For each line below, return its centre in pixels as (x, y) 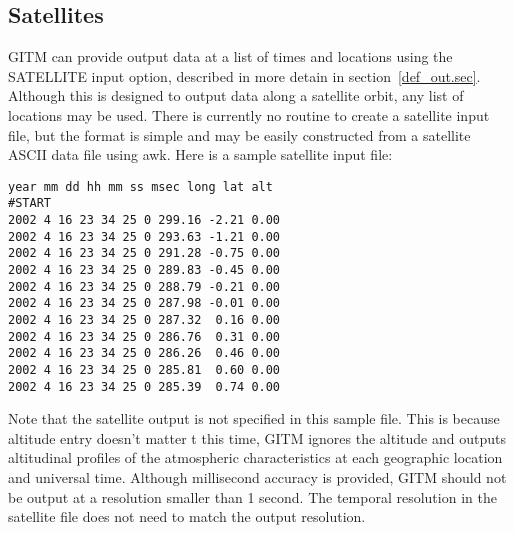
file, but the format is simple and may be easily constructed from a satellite (239, 134)
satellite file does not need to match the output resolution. (187, 516)
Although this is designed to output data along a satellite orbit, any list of (236, 95)
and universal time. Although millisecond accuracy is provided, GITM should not (257, 477)
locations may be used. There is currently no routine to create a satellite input (249, 114)
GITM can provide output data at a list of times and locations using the (230, 56)
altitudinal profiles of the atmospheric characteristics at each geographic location (255, 457)
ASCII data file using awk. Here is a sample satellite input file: (200, 154)
